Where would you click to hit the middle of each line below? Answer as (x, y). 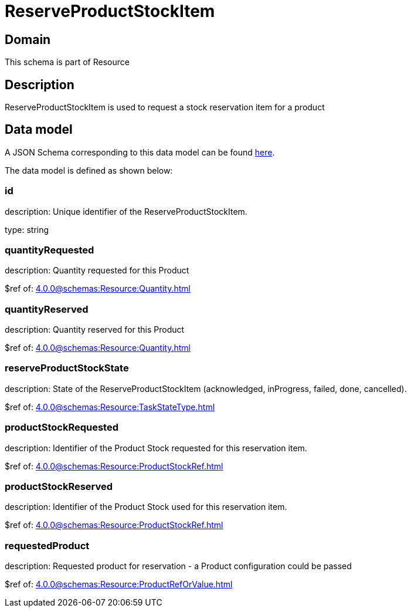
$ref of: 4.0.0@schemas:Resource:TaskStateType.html (110, 407)
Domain (28, 39)
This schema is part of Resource (67, 62)
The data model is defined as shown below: (89, 170)
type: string (27, 229)
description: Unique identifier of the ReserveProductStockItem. (126, 211)
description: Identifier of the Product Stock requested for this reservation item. (156, 448)
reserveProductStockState (67, 368)
